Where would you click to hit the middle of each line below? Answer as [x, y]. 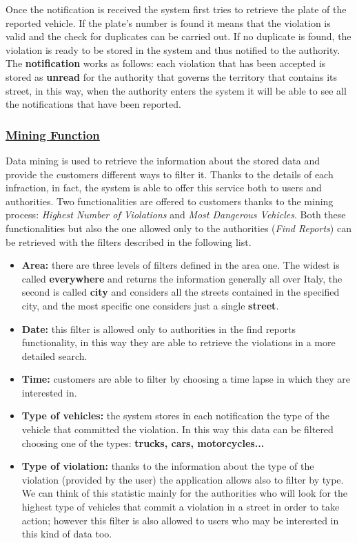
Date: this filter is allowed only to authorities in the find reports [159, 328]
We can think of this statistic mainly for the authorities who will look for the [184, 493]
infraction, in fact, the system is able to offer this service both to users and [164, 188]
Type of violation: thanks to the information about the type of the [168, 466]
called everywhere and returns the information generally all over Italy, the [182, 278]
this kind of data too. [67, 534]
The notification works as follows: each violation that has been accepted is [166, 63]
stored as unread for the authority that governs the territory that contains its [172, 76]
